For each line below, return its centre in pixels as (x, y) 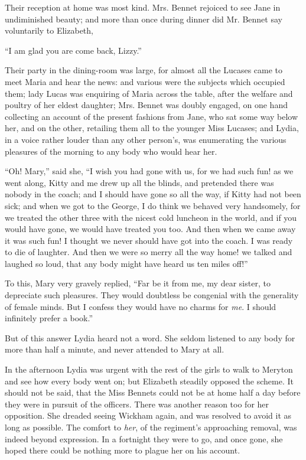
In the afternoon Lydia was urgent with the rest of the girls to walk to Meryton (149, 369)
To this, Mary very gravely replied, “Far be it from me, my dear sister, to (138, 283)
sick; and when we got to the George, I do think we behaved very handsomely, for (153, 205)
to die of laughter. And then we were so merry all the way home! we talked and (149, 252)
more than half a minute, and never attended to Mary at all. (115, 349)
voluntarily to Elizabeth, (49, 30)
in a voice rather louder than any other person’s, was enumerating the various (146, 139)
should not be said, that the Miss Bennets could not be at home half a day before (153, 392)
